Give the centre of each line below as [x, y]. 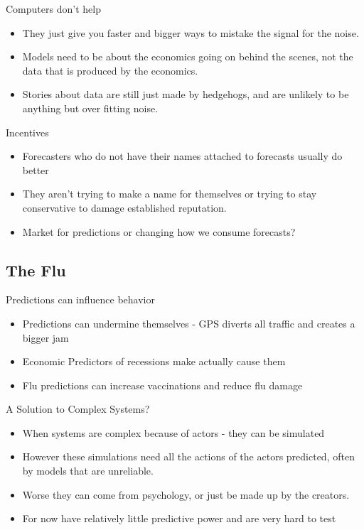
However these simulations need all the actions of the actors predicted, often [188, 456]
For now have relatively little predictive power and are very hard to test [179, 518]
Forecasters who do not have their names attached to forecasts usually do [182, 156]
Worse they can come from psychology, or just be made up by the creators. [186, 494]
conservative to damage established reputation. [124, 207]
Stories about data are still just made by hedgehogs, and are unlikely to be [186, 94]
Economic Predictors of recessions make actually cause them [154, 361]
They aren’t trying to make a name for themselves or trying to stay [170, 194]
